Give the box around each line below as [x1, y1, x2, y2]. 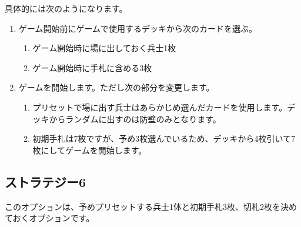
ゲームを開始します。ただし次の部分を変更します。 [18, 81, 215, 94]
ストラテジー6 [5, 172, 86, 191]
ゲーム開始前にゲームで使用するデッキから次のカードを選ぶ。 [18, 22, 257, 34]
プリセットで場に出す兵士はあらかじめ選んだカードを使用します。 [32, 101, 287, 113]
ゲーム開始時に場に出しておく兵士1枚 [32, 42, 176, 54]
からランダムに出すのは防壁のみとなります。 [49, 112, 221, 125]
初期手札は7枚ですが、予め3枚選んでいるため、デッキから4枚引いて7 [32, 132, 296, 145]
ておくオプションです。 [5, 212, 95, 224]
